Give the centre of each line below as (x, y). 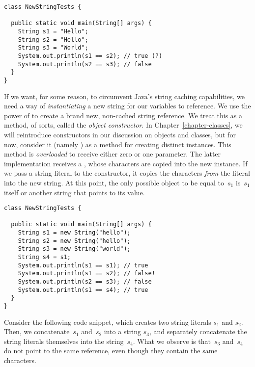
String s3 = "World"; (53, 48)
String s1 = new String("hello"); (74, 233)
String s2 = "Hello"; (53, 39)
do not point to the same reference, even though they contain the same (111, 351)
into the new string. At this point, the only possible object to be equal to (114, 182)
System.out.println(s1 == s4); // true (83, 290)
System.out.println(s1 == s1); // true (83, 265)
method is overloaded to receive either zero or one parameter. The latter (113, 154)
